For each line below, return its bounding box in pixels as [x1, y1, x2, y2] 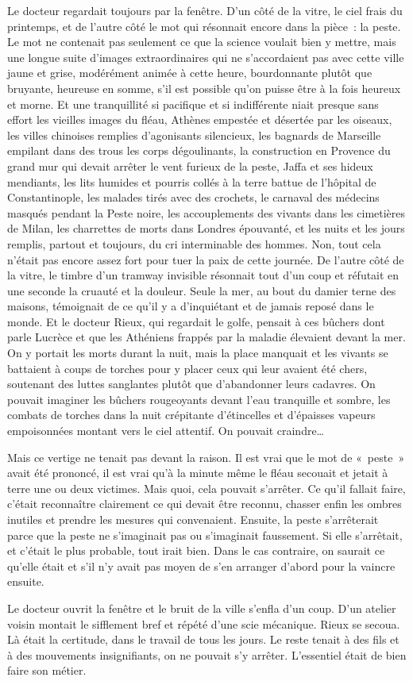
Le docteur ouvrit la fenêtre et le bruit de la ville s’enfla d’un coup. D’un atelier [7, 599, 396, 616]
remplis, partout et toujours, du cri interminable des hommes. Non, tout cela [7, 235, 381, 252]
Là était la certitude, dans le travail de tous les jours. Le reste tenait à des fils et [7, 631, 399, 648]
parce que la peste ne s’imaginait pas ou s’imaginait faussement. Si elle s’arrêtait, [7, 526, 403, 543]
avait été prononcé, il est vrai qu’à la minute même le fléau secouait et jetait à [7, 464, 388, 481]
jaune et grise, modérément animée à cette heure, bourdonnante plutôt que [7, 64, 372, 81]
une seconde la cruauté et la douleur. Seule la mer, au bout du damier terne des [7, 282, 396, 298]
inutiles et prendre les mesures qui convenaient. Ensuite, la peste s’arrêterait [7, 511, 379, 527]
